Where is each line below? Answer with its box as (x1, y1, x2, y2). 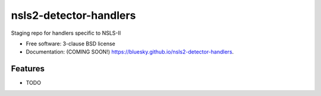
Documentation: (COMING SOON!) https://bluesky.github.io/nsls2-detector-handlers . (26, 48, 234, 55)
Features (11, 64, 45, 74)
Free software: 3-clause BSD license (26, 40, 115, 47)
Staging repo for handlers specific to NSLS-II (11, 29, 121, 37)
